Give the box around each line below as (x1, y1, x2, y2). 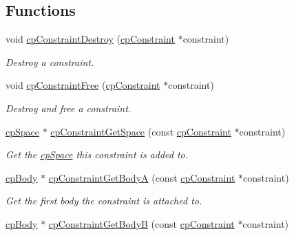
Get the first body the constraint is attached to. (6, 193, 202, 208)
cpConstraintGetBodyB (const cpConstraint (48, 216, 235, 230)
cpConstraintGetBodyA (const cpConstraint (48, 170, 235, 184)
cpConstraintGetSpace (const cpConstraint (50, 124, 231, 138)
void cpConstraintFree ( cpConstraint (6, 78, 160, 92)
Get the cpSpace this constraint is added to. (6, 147, 189, 162)
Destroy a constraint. (6, 54, 94, 69)
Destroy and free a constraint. (6, 100, 132, 115)
